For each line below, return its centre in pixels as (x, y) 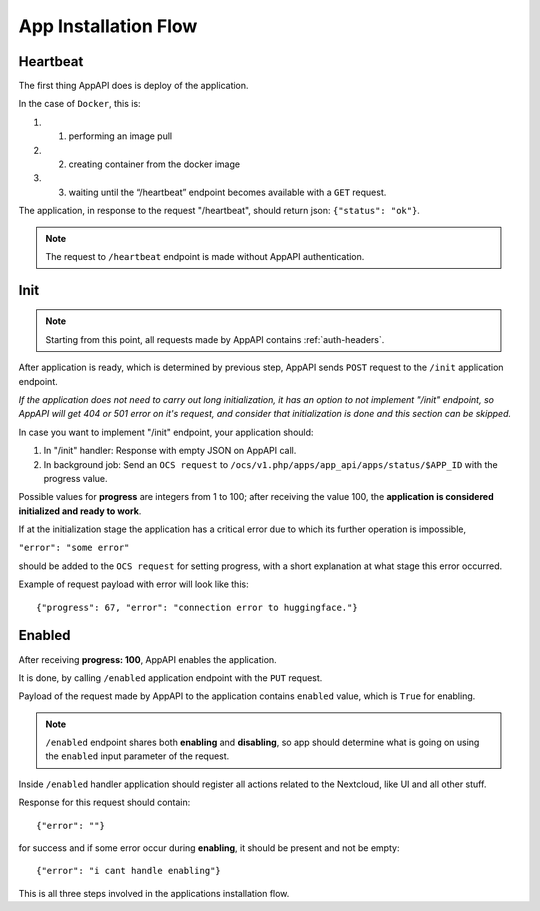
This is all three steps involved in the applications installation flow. (154, 893)
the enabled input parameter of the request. (137, 756)
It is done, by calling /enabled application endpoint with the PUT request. (170, 677)
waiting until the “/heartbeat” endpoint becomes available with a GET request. (227, 192)
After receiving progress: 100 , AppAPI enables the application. (147, 659)
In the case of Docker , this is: (79, 104)
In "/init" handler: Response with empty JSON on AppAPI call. (170, 451)
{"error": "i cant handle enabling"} (129, 871)
